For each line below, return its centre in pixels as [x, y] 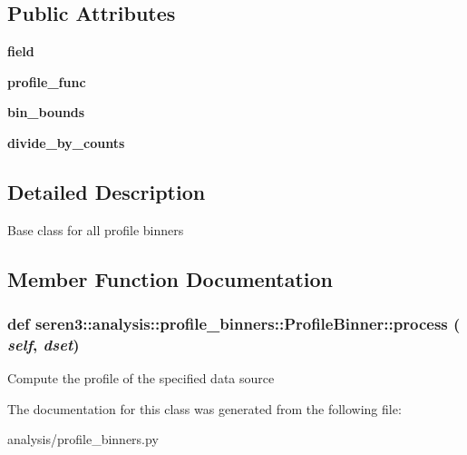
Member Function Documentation [170, 278]
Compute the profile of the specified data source [141, 378]
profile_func [47, 81]
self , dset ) [44, 344]
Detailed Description [107, 191]
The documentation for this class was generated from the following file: [204, 408]
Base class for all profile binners [96, 229]
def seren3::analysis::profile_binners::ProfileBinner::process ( [234, 324]
